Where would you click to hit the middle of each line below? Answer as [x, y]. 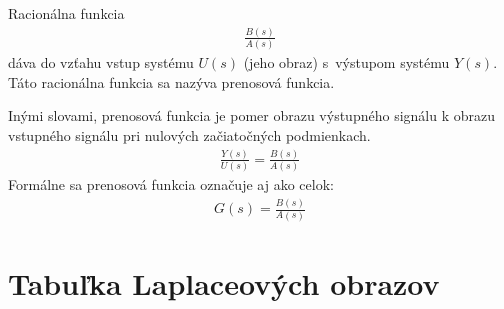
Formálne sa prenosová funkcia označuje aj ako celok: [171, 184]
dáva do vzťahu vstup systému [101, 62]
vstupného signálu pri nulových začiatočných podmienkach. [189, 135]
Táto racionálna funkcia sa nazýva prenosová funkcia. [171, 81]
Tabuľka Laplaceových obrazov [224, 282]
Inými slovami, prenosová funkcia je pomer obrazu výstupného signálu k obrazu [251, 115]
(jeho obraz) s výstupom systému [346, 62]
